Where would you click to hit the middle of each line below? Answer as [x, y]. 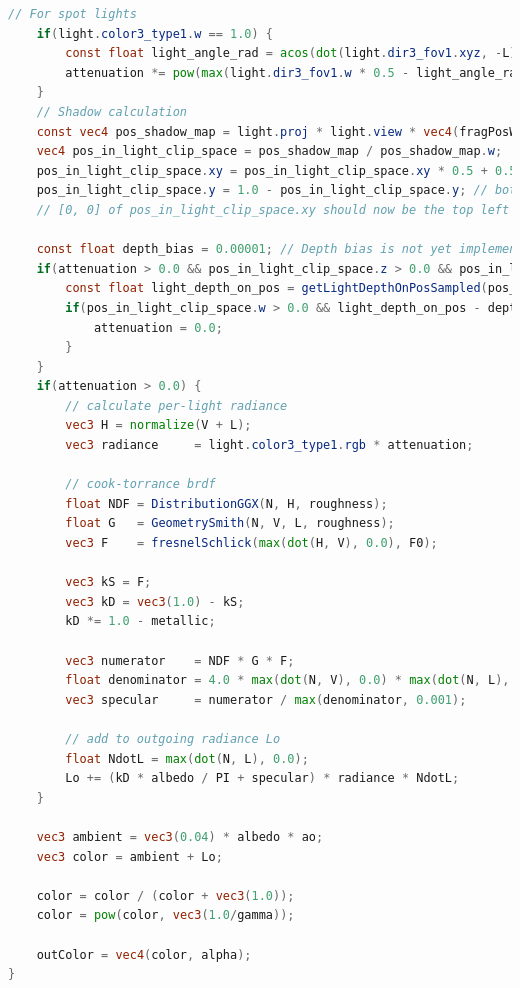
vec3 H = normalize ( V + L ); [158, 425]
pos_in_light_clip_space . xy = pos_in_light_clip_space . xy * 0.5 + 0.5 [276, 170]
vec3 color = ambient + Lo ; [129, 856]
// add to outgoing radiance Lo [173, 738]
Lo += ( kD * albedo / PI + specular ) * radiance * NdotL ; [262, 778]
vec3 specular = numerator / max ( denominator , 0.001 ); [266, 699]
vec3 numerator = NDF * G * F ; [180, 660]
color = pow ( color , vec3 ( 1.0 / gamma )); [165, 915]
